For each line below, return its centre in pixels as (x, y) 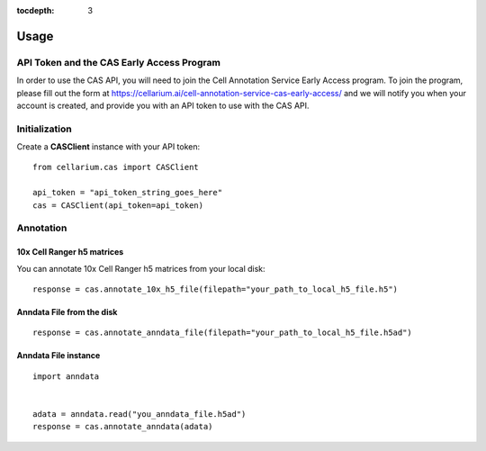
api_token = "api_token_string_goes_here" (128, 193)
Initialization (44, 129)
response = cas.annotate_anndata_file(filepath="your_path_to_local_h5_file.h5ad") (223, 333)
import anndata (66, 376)
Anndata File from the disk (67, 311)
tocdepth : (36, 10)
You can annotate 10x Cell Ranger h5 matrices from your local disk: (141, 268)
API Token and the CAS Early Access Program (118, 62)
